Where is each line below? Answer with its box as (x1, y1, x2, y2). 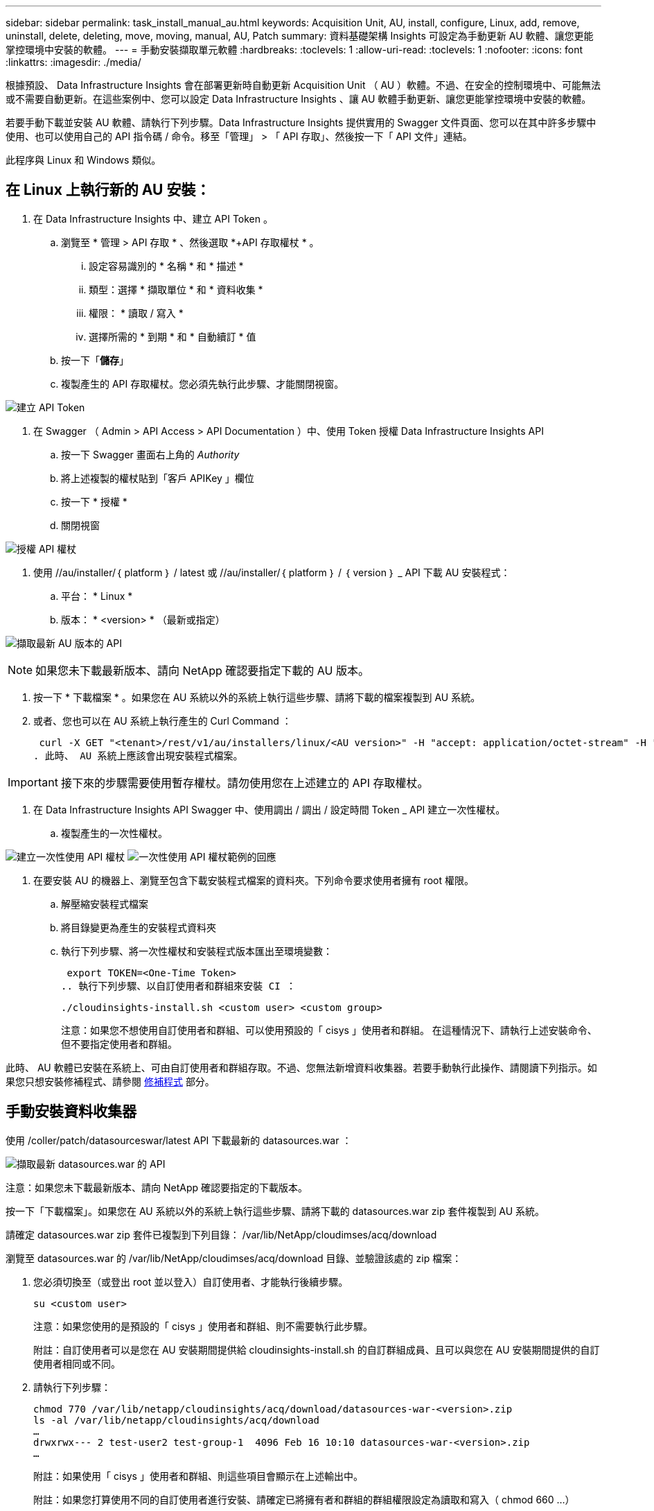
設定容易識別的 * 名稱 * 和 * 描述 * (89, 259, 244, 272)
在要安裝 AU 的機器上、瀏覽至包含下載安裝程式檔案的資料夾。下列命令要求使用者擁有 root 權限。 (33, 874, 474, 886)
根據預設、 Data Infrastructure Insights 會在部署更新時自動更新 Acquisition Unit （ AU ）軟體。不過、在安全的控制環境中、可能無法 (6, 79, 601, 91)
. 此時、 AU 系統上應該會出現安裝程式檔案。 (33, 750, 243, 761)
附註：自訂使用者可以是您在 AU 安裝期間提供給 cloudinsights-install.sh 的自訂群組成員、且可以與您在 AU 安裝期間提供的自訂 (33, 1343, 600, 1356)
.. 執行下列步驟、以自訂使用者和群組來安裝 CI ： (61, 980, 296, 992)
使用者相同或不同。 (33, 1357, 121, 1370)
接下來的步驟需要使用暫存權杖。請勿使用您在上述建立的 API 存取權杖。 (60, 775, 429, 790)
